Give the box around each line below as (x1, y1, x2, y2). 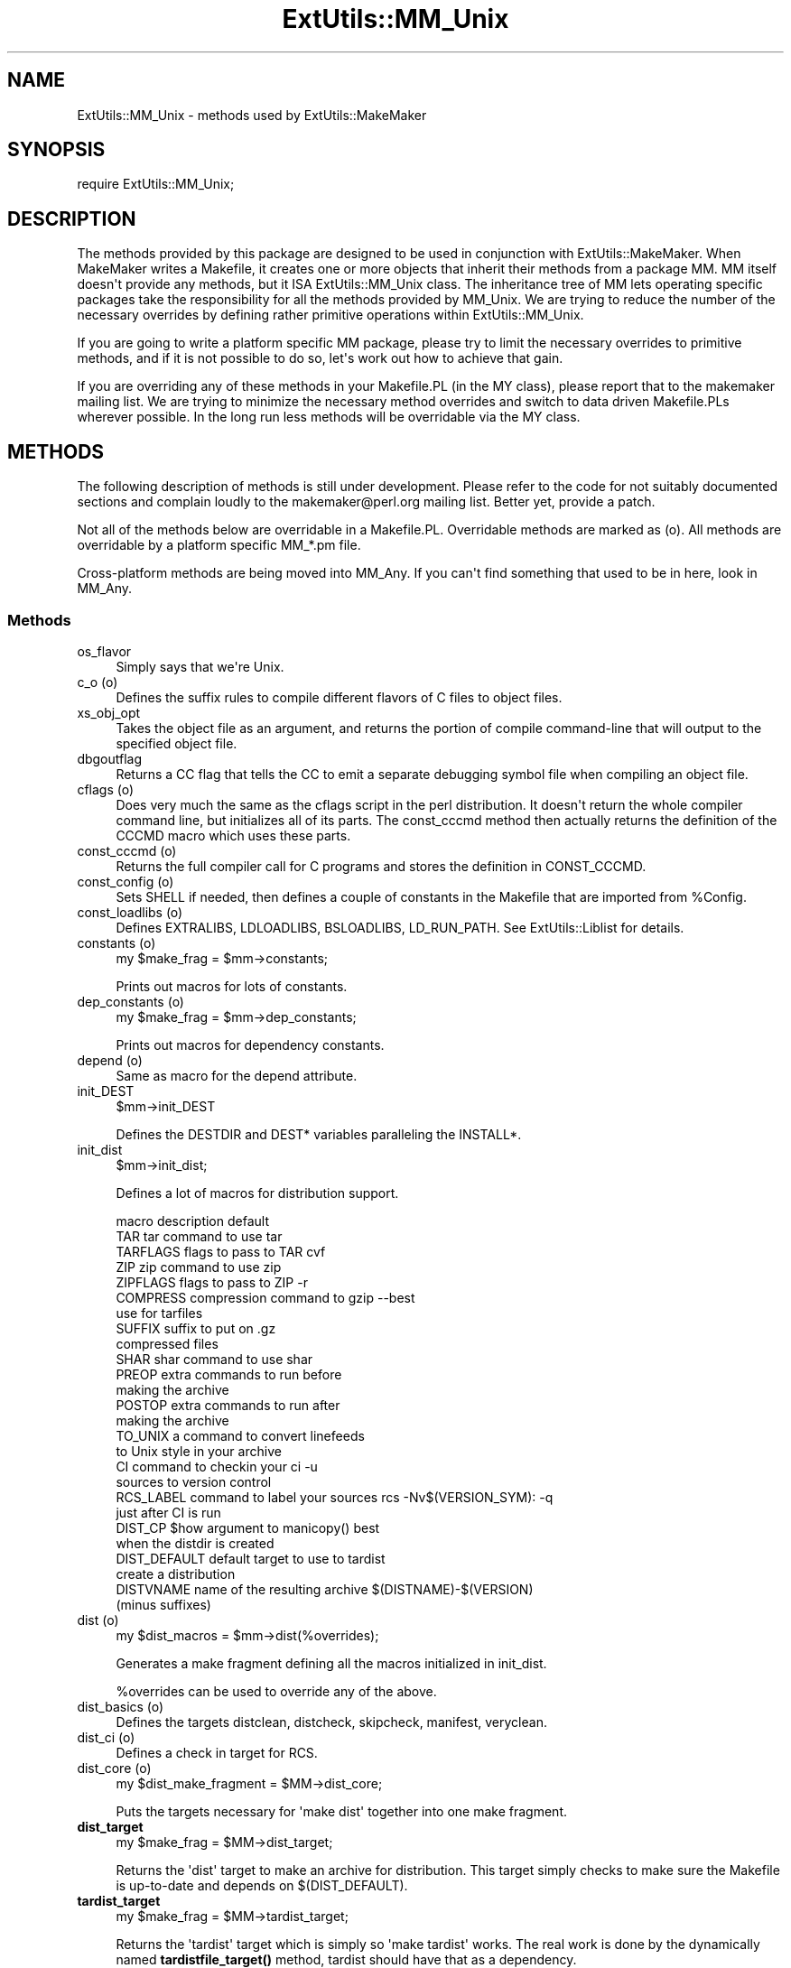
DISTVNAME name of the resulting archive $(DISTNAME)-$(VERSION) (116, 1581, 534, 1597)
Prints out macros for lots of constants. (116, 978, 348, 994)
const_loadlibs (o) (77, 904, 183, 920)
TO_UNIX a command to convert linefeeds (116, 1427, 365, 1444)
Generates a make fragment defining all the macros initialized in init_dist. (116, 1655, 547, 1671)
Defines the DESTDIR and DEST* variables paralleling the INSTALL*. (116, 1126, 522, 1142)
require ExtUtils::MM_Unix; (77, 176, 235, 192)
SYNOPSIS (7, 138, 106, 162)
